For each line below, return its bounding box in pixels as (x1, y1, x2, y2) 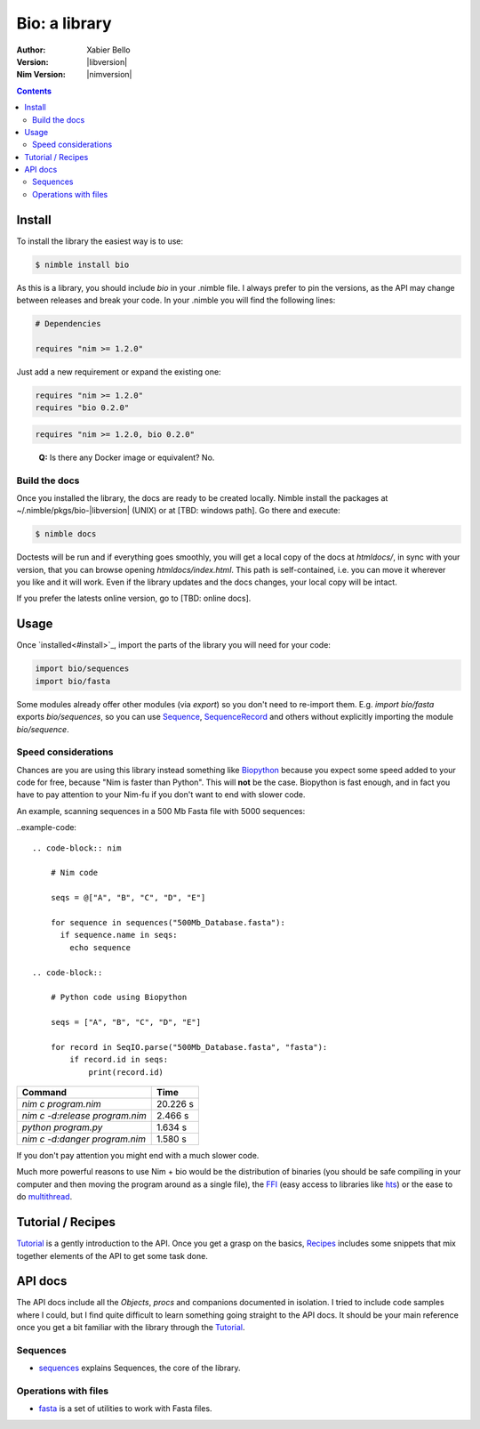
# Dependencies (35, 319, 101, 329)
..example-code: (16, 822, 77, 833)
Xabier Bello (86, 44, 131, 55)
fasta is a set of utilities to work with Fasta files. (38, 1403, 212, 1414)
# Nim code (50, 868, 99, 878)
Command (21, 1086, 67, 1099)
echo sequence (69, 942, 132, 952)
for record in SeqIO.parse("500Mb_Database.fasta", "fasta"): (50, 1042, 328, 1052)
